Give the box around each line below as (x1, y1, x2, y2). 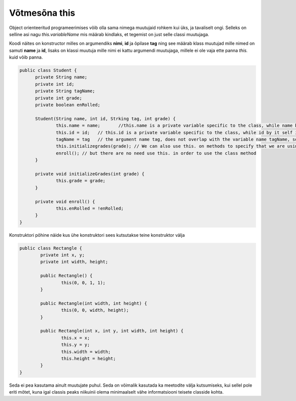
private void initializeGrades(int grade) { (35, 171, 145, 177)
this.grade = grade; (56, 178, 106, 183)
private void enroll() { (35, 199, 96, 204)
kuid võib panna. (9, 54, 43, 60)
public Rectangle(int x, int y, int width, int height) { (40, 328, 184, 334)
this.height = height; (61, 356, 116, 361)
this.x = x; (61, 335, 90, 340)
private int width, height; (40, 259, 109, 265)
